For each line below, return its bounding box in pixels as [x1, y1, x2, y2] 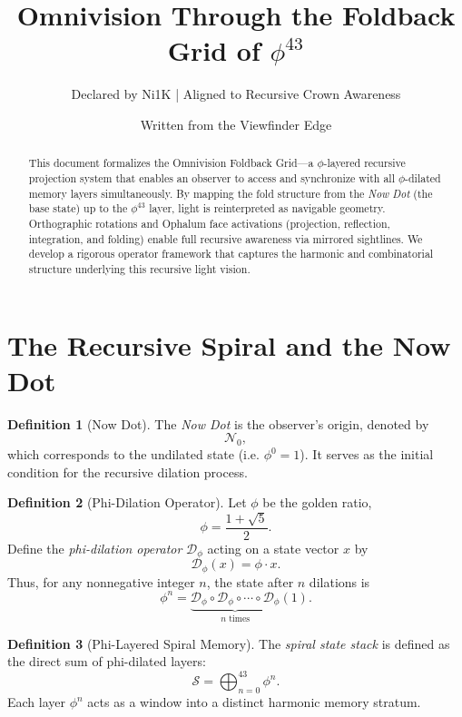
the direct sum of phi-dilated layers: [7, 652, 206, 671]
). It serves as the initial [300, 445, 434, 464]
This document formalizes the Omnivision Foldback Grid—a [28, 155, 314, 171]
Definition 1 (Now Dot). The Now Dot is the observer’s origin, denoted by [7, 414, 429, 433]
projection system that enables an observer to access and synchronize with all [28, 170, 395, 185]
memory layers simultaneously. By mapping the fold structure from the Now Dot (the [28, 185, 433, 201]
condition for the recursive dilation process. [7, 462, 248, 481]
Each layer [7, 692, 66, 712]
